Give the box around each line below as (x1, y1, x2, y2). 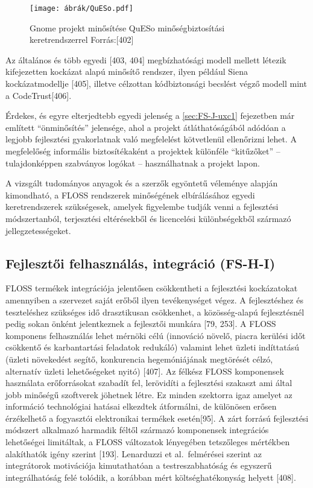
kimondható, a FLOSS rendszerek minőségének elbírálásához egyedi (5, 188, 255, 201)
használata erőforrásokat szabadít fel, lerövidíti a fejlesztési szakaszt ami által (5, 376, 292, 389)
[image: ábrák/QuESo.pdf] (30, 4, 133, 13)
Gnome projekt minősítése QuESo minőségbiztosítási (30, 21, 225, 34)
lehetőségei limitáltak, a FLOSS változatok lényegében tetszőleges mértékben (5, 436, 290, 448)
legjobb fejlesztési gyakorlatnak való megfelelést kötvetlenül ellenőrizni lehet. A (5, 133, 297, 145)
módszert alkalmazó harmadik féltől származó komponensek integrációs (5, 423, 269, 436)
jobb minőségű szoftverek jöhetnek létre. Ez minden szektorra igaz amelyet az (5, 388, 292, 401)
